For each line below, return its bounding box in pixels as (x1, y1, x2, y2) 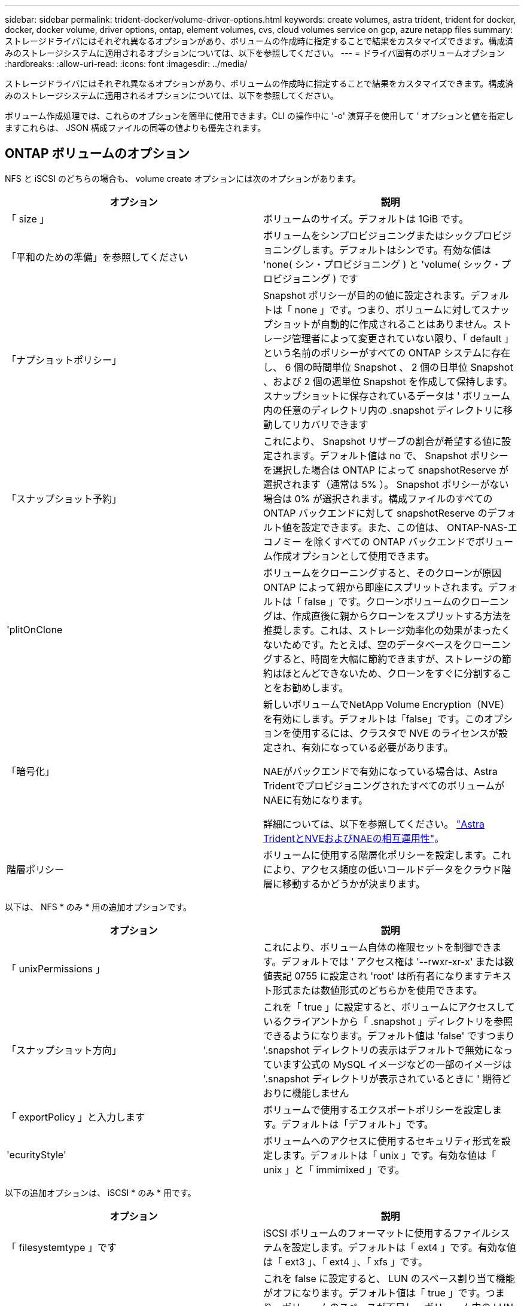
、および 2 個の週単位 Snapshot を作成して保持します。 (263, 375, 513, 387)
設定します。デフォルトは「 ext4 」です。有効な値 (291, 1241, 516, 1253)
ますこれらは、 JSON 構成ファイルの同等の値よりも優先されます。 (5, 123, 266, 133)
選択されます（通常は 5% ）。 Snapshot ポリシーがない (263, 478, 509, 490)
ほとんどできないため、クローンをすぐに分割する (282, 667, 502, 679)
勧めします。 (292, 681, 349, 694)
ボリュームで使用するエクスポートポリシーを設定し (263, 1103, 493, 1116)
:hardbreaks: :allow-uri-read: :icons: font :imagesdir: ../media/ (5, 59, 248, 69)
